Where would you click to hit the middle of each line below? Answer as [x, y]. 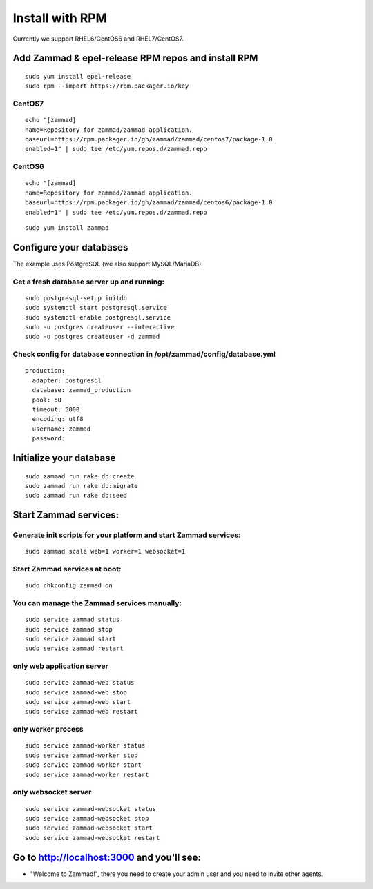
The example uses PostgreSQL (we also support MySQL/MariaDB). [108, 264]
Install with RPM [60, 18]
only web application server [60, 666]
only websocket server [52, 792]
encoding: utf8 [58, 419]
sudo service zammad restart [74, 648]
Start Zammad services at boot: [67, 569]
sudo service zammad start [71, 639]
